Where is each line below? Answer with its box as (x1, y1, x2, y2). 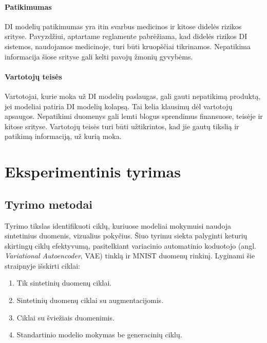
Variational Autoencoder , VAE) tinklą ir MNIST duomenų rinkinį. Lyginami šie (5, 250, 255, 261)
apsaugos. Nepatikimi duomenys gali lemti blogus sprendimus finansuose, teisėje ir (5, 111, 263, 122)
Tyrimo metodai (5, 196, 92, 212)
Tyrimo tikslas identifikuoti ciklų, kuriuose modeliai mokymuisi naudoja (5, 220, 232, 231)
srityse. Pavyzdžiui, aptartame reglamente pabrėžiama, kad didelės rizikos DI (5, 31, 247, 42)
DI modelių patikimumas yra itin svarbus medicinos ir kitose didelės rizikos (5, 21, 242, 31)
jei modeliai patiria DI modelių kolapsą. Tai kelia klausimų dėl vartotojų (5, 100, 233, 111)
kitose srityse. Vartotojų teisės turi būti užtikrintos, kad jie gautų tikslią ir (5, 120, 239, 131)
